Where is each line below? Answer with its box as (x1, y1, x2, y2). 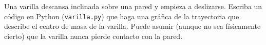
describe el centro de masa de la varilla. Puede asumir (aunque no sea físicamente (4, 21, 261, 31)
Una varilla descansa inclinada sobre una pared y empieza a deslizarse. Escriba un (4, 1, 262, 11)
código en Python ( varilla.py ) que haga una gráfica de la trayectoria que (4, 11, 239, 21)
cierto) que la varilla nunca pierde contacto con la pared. (4, 30, 183, 41)
